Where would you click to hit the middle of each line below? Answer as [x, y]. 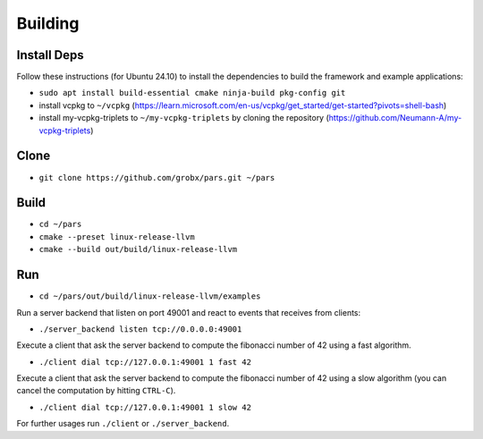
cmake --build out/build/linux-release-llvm [138, 249]
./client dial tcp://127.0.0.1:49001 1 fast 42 [145, 362]
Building [48, 23]
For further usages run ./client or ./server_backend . [123, 424]
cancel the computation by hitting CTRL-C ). [96, 391]
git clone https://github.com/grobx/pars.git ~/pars [157, 177]
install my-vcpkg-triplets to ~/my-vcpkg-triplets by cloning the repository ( [184, 118]
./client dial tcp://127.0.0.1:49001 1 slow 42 [145, 407]
